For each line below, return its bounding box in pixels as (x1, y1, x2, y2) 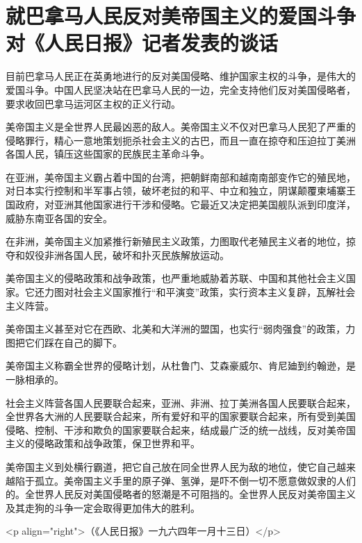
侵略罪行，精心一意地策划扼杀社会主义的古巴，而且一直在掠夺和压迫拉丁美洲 (6, 133, 356, 147)
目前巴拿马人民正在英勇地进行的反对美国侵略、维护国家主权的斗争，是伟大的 (6, 69, 356, 83)
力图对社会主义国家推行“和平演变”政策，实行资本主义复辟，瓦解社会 (44, 285, 356, 299)
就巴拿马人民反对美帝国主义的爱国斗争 (6, 1, 356, 30)
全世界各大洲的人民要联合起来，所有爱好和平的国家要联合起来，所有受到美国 (6, 409, 356, 424)
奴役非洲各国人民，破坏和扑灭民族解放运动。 (24, 247, 229, 262)
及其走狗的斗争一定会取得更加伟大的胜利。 (6, 500, 200, 515)
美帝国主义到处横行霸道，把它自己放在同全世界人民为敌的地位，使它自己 (6, 459, 336, 474)
